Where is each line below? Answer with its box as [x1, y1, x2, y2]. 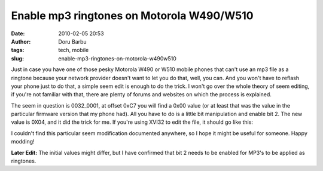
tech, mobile [58, 47, 89, 54]
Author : [11, 38, 31, 45]
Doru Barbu [58, 38, 87, 45]
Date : [11, 30, 25, 37]
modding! [11, 138, 35, 145]
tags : [11, 47, 25, 54]
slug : [11, 54, 24, 62]
